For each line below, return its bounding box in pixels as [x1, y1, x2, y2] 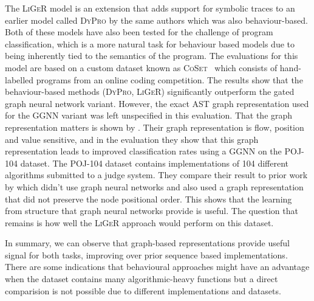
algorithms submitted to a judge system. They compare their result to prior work [5, 168, 308, 181]
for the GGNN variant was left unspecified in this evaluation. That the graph [5, 109, 293, 122]
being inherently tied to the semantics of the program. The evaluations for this [5, 49, 298, 62]
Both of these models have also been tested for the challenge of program [5, 26, 273, 38]
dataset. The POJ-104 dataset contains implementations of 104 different [20, 156, 288, 169]
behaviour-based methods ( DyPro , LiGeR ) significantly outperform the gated [5, 85, 295, 98]
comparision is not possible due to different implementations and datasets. [5, 284, 281, 297]
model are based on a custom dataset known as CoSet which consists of [5, 61, 278, 74]
